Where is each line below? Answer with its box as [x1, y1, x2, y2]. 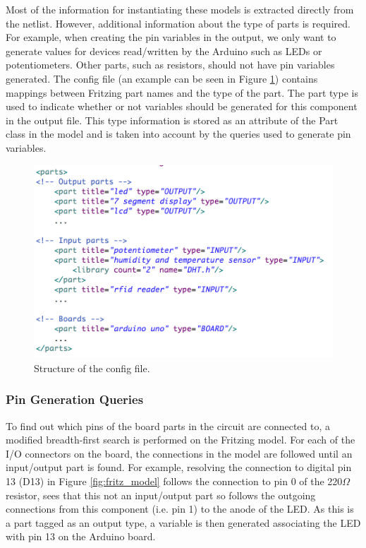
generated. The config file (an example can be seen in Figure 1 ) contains [6, 71, 318, 85]
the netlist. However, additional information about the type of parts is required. [6, 16, 350, 30]
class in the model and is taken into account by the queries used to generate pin [6, 126, 351, 141]
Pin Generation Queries [6, 391, 144, 408]
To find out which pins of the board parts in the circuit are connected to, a [6, 418, 330, 433]
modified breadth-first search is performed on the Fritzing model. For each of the [6, 432, 355, 447]
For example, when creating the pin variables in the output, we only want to [6, 30, 336, 44]
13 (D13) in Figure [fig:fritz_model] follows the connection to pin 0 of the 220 [6, 474, 343, 488]
